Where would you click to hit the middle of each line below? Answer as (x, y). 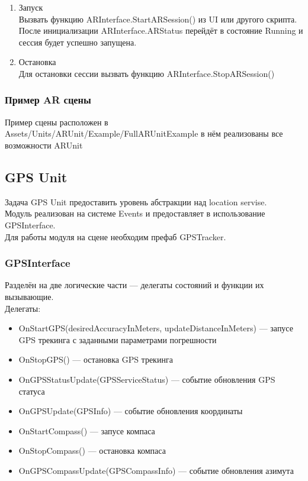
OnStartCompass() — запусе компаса (87, 430)
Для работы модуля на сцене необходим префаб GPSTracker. (115, 236)
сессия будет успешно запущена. (78, 42)
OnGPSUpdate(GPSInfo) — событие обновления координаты (131, 411)
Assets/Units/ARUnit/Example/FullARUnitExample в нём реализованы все (144, 133)
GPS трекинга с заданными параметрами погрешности (118, 339)
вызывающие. (29, 296)
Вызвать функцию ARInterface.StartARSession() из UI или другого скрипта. (158, 19)
